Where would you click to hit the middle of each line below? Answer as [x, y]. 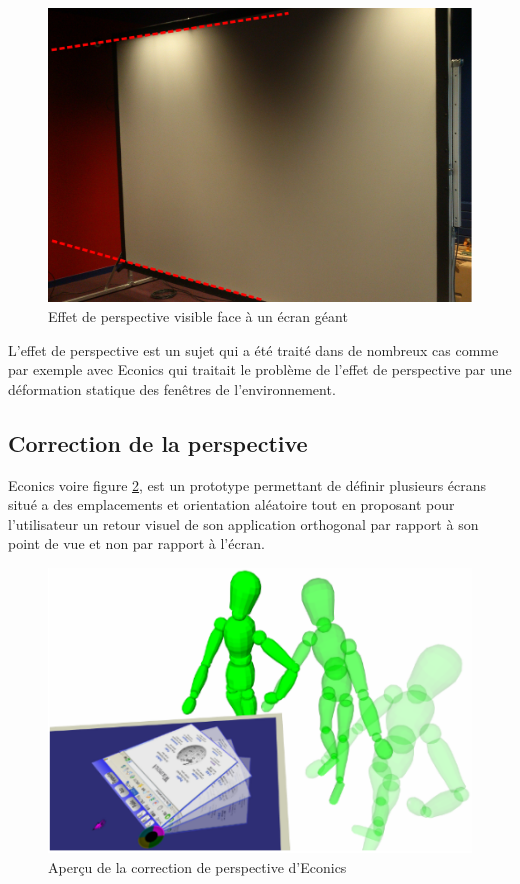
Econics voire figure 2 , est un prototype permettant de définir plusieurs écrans [247, 484]
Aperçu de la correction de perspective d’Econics [197, 866]
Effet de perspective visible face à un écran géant [198, 315]
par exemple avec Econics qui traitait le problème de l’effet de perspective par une [260, 369]
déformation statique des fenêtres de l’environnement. [172, 388]
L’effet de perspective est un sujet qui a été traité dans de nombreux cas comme [253, 349]
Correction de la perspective [158, 442]
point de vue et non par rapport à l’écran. [136, 543]
